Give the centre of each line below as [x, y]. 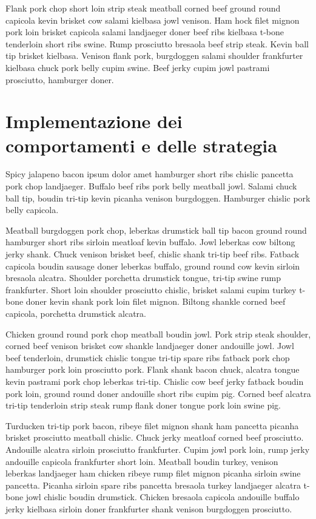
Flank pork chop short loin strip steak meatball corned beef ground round [143, 8]
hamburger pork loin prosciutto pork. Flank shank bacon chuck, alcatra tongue [153, 369]
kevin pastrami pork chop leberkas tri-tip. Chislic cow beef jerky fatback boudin [155, 381]
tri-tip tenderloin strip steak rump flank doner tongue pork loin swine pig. [143, 405]
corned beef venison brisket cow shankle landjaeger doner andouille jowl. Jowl [150, 346]
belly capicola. [32, 210]
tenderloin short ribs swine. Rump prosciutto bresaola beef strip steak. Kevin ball [157, 43]
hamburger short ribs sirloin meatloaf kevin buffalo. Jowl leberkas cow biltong [150, 242]
